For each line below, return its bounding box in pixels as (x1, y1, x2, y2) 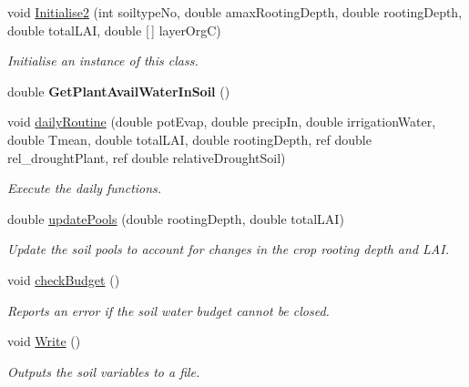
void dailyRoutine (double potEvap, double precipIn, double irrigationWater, (7, 112, 436, 131)
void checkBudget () (7, 270, 120, 289)
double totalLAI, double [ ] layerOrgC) (7, 20, 221, 39)
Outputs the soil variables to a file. (7, 362, 200, 381)
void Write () (7, 331, 81, 351)
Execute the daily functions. (7, 178, 162, 198)
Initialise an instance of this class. (7, 51, 199, 70)
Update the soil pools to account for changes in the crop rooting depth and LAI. (7, 239, 449, 259)
